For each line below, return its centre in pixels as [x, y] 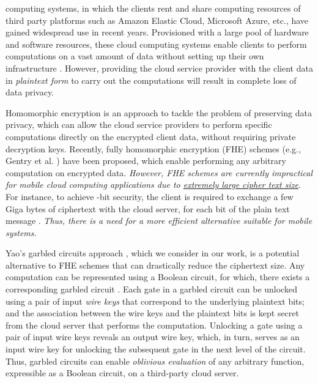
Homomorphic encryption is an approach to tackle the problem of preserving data [159, 112]
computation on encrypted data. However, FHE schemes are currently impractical [159, 172]
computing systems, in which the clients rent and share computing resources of [153, 8]
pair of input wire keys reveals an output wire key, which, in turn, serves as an [153, 337]
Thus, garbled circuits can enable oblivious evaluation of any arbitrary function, [155, 361]
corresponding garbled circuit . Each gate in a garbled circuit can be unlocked [151, 289]
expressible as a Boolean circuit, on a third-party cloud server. [122, 373]
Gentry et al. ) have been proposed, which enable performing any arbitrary [146, 161]
